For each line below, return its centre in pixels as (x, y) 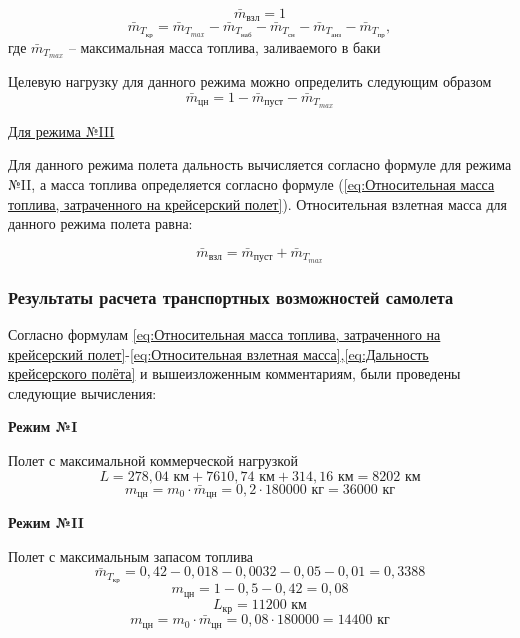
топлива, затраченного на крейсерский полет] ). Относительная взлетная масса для (257, 203)
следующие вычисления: (82, 392)
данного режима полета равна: (100, 223)
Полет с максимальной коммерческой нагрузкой (153, 460)
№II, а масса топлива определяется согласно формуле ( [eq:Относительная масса (251, 184)
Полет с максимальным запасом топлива (131, 555)
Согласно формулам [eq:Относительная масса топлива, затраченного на (224, 334)
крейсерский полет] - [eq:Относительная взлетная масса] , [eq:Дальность (218, 353)
